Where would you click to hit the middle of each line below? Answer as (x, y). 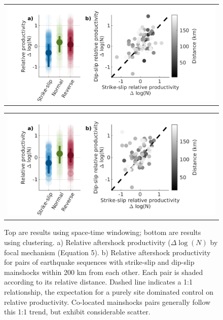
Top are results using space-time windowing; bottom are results (103, 232)
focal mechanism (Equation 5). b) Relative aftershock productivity (107, 252)
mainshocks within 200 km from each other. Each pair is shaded (104, 272)
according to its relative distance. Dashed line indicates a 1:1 (98, 282)
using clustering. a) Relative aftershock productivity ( (87, 242)
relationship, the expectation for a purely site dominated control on (109, 292)
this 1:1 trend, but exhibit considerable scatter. (77, 312)
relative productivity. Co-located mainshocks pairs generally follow (107, 302)
